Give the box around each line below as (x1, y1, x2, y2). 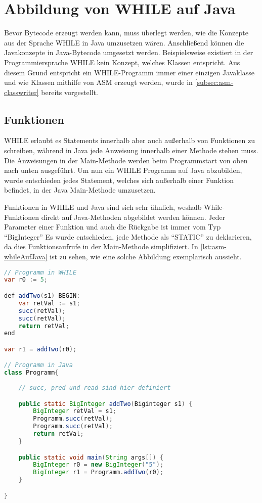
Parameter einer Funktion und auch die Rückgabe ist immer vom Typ (4, 221, 221, 232)
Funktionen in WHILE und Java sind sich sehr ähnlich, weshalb (4, 202, 202, 212)
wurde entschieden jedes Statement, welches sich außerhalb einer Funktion (4, 174, 234, 185)
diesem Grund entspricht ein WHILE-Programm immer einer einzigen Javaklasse (4, 67, 254, 77)
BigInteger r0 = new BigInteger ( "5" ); (33, 461, 164, 469)
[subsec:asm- (195, 77, 234, 87)
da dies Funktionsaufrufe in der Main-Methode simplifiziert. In (4, 241, 198, 252)
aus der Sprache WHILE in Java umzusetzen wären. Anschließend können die (4, 37, 244, 48)
